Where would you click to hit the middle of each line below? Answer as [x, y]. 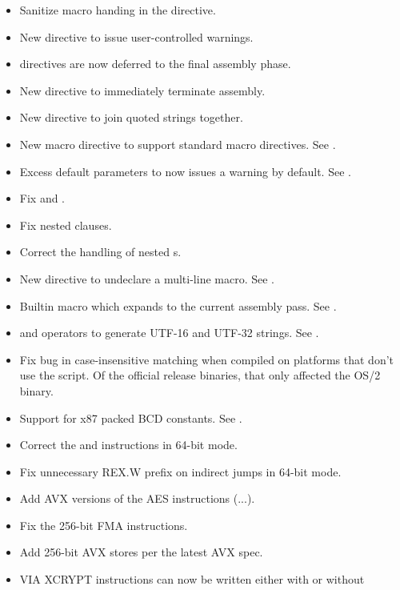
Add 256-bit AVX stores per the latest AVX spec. [141, 552]
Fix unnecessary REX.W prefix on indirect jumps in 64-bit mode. [180, 471]
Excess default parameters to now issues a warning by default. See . [185, 171]
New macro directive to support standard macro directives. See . [178, 144]
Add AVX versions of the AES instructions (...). [137, 498]
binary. [36, 390]
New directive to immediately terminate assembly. [142, 90]
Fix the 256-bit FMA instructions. [104, 525]
